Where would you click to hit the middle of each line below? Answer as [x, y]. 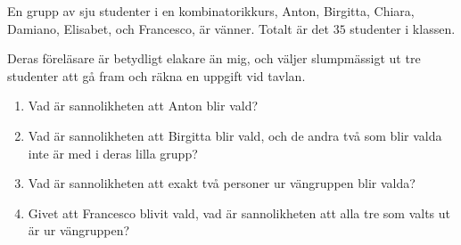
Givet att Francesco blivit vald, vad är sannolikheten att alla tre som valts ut [239, 212]
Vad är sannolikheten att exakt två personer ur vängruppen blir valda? [222, 183]
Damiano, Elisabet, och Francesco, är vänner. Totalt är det [169, 28]
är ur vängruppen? [79, 230]
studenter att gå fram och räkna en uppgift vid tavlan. [156, 75]
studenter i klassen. [403, 28]
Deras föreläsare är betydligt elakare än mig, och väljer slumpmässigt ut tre [214, 58]
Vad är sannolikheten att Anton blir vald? [143, 106]
